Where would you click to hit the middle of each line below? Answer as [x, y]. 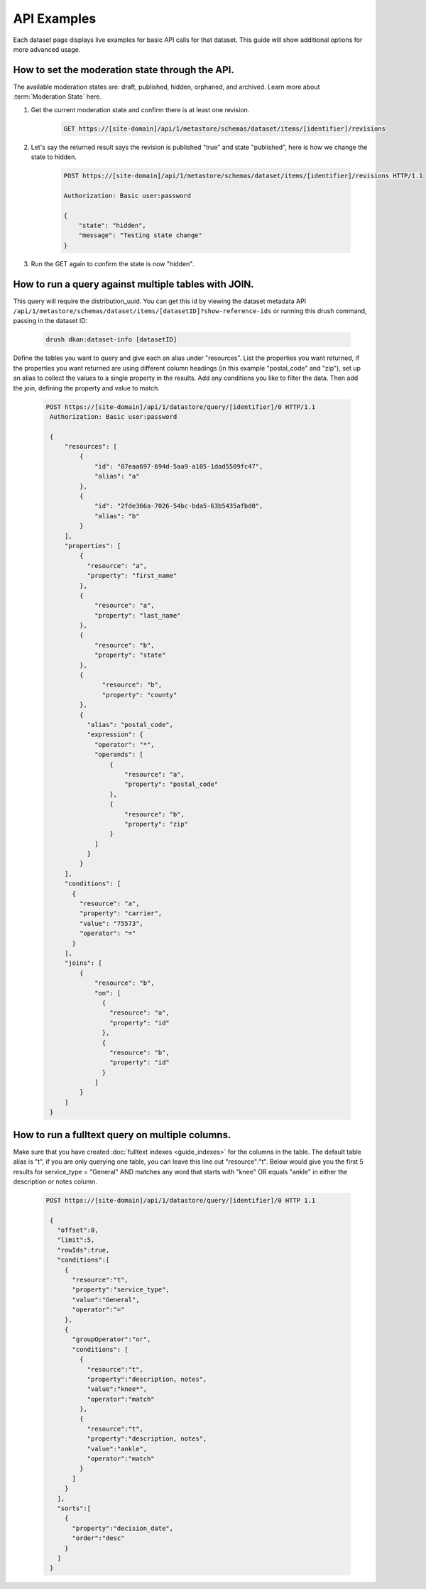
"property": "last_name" [138, 615]
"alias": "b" [117, 516]
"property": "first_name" [132, 576]
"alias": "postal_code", [130, 725]
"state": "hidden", [113, 225]
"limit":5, [76, 1240]
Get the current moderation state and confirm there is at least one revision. [140, 109]
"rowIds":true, [83, 1250]
